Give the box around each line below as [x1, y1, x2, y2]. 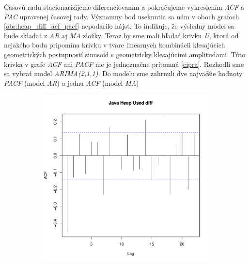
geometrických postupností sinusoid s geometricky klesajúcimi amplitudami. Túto [4, 49, 246, 59]
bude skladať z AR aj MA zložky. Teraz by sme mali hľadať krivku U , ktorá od [4, 30, 239, 40]
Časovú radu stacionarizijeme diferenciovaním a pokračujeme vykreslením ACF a [4, 2, 244, 12]
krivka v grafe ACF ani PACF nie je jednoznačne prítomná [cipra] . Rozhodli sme [4, 59, 244, 69]
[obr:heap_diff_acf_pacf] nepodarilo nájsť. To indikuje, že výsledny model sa [4, 21, 234, 31]
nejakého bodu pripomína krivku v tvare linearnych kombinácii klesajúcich [4, 40, 225, 50]
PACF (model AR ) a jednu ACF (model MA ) [4, 78, 139, 88]
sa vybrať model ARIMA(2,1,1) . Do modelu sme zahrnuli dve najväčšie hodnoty [4, 68, 243, 78]
